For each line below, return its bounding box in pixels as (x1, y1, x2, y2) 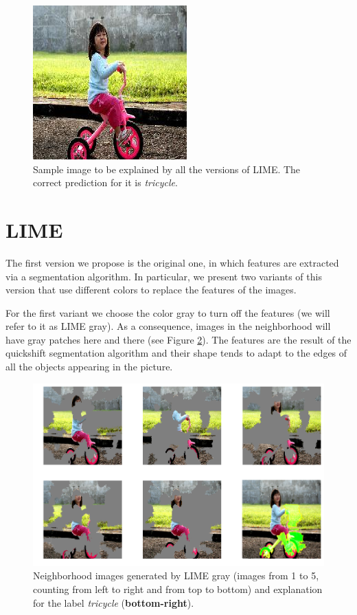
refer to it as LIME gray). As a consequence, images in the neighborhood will (5, 319, 331, 333)
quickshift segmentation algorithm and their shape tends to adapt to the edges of (5, 346, 347, 360)
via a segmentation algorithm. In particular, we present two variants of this (5, 269, 322, 283)
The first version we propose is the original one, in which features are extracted (5, 255, 339, 269)
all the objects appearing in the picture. (5, 359, 173, 374)
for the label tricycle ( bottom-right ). (33, 595, 194, 610)
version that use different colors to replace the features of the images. (5, 282, 297, 297)
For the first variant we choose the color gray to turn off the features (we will (5, 305, 330, 320)
